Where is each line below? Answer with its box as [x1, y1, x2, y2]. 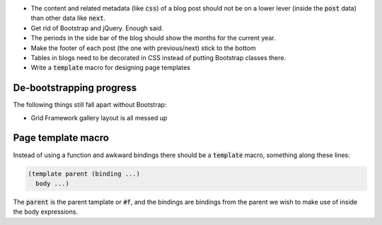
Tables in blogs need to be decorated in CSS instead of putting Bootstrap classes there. [30, 53, 286, 62]
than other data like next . [30, 14, 106, 23]
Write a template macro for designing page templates [30, 64, 191, 72]
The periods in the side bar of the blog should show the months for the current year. [30, 34, 276, 42]
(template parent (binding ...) [28, 170, 141, 178]
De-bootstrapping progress [13, 82, 137, 94]
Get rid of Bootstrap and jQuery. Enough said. [30, 23, 164, 32]
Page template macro [13, 132, 110, 144]
